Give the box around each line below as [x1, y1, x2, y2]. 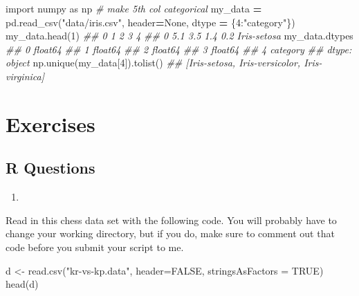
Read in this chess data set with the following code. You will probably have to [6, 212, 337, 227]
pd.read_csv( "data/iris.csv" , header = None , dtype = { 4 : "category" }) [6, 15, 295, 29]
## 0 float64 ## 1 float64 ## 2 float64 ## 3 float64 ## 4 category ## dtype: [6, 41, 352, 56]
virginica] [6, 68, 45, 83]
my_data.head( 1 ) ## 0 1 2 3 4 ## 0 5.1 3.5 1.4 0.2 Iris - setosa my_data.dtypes [6, 28, 353, 43]
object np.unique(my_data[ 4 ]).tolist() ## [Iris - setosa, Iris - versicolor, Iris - [6, 55, 322, 70]
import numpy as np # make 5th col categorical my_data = [6, 1, 262, 15]
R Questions [6, 157, 95, 178]
